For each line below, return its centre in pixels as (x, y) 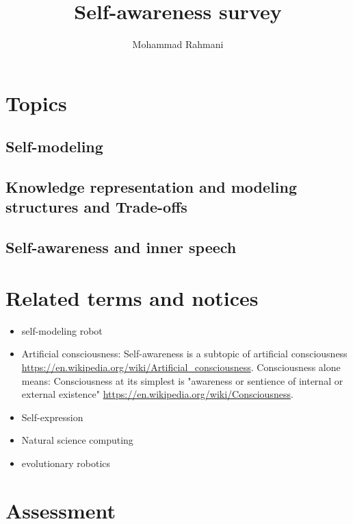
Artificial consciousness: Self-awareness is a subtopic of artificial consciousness (184, 354)
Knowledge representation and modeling (151, 187)
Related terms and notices (132, 297)
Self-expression (52, 417)
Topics (36, 103)
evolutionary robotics (66, 463)
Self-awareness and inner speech (121, 247)
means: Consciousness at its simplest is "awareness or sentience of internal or (182, 380)
